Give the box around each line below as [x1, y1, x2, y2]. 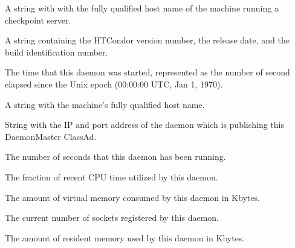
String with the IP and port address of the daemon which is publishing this [5, 118, 284, 131]
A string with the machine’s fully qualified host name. [5, 98, 205, 110]
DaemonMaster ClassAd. [5, 130, 97, 142]
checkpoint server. [5, 13, 71, 26]
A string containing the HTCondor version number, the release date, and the [5, 34, 290, 46]
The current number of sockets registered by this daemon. [5, 211, 219, 224]
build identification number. [5, 45, 108, 58]
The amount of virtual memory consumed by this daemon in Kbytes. [5, 191, 260, 203]
